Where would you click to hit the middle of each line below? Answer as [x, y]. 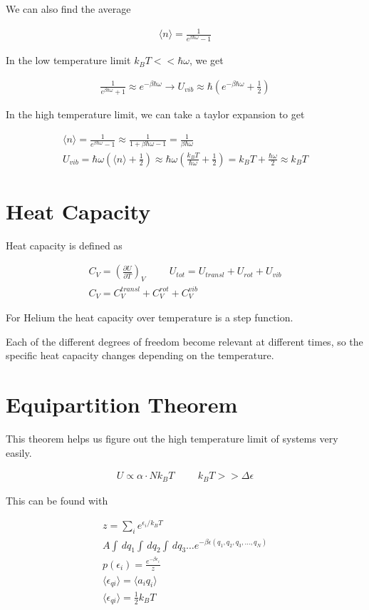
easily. [19, 452]
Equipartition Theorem [122, 404]
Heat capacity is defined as [64, 245]
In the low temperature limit [68, 60]
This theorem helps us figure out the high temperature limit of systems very [172, 438]
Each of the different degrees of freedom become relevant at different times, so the [184, 341]
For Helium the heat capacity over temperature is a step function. [150, 317]
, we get [206, 60]
